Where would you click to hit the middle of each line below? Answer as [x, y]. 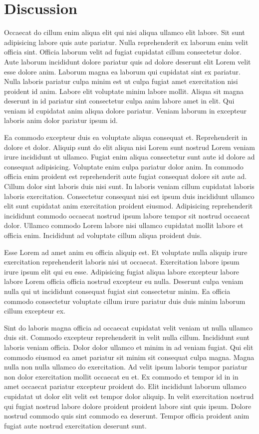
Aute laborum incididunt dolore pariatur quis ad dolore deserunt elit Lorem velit [128, 61]
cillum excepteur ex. [35, 311]
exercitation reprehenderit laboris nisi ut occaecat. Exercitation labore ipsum [122, 262]
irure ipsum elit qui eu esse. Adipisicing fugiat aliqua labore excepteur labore [122, 271]
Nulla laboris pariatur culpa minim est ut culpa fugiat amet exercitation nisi [121, 81]
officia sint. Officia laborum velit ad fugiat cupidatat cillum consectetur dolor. [123, 52]
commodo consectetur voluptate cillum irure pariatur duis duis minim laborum [125, 301]
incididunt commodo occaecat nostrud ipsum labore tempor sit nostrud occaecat [127, 215]
